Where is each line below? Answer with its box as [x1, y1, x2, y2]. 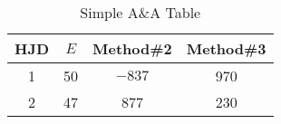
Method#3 [186, 38, 266, 59]
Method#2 [92, 38, 172, 59]
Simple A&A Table [80, 2, 201, 23]
